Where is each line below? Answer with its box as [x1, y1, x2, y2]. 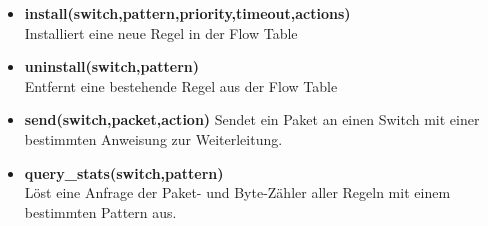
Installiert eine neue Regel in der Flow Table [24, 22, 298, 43]
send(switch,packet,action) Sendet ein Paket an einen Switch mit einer [24, 109, 480, 130]
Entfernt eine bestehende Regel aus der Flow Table [24, 75, 338, 96]
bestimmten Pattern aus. [24, 201, 177, 222]
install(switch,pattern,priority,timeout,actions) [24, 3, 351, 23]
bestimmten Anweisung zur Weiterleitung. [24, 128, 283, 149]
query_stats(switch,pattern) [24, 162, 224, 183]
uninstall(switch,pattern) [24, 56, 200, 77]
